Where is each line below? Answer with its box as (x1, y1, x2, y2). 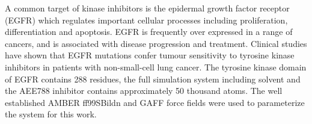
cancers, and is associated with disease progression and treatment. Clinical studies (5, 37, 307, 49)
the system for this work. (5, 108, 97, 120)
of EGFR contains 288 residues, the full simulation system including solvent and (5, 72, 301, 85)
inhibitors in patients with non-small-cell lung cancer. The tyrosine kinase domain (5, 60, 307, 73)
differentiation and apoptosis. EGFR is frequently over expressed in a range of (5, 25, 293, 38)
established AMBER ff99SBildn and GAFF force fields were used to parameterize (5, 96, 305, 108)
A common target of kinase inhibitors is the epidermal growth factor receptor (5, 2, 290, 14)
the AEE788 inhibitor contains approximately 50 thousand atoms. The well (5, 84, 283, 97)
